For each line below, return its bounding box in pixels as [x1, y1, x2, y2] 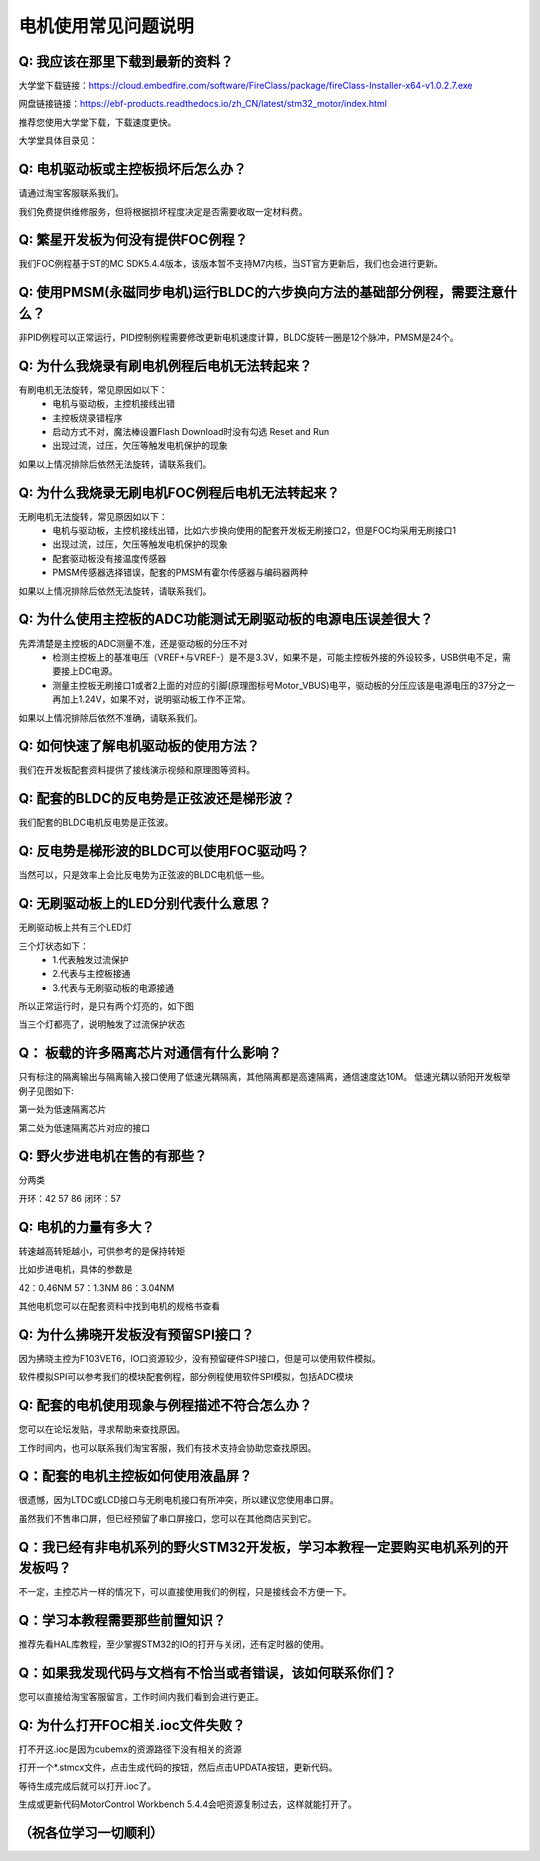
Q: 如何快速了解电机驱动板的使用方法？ [18, 738, 260, 755]
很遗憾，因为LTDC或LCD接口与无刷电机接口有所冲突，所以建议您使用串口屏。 [18, 1494, 339, 1506]
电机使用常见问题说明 [18, 15, 195, 37]
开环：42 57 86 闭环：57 [18, 1192, 122, 1204]
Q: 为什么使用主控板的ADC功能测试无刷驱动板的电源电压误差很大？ [18, 611, 434, 628]
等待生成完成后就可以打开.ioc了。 [18, 1780, 157, 1792]
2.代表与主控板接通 [52, 968, 131, 980]
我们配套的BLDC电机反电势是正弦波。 [18, 816, 174, 829]
